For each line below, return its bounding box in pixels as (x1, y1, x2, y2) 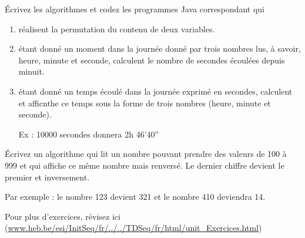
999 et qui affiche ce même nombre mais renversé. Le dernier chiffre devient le (5, 159, 284, 171)
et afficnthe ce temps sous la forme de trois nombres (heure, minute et (18, 96, 271, 109)
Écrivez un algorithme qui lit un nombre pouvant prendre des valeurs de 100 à (5, 148, 287, 160)
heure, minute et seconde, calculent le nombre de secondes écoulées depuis (18, 53, 285, 66)
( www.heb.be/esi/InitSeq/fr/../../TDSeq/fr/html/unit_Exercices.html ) (5, 222, 262, 234)
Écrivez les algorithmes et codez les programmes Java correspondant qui (5, 3, 264, 15)
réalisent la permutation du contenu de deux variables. (18, 22, 215, 35)
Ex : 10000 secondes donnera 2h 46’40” (18, 128, 159, 140)
